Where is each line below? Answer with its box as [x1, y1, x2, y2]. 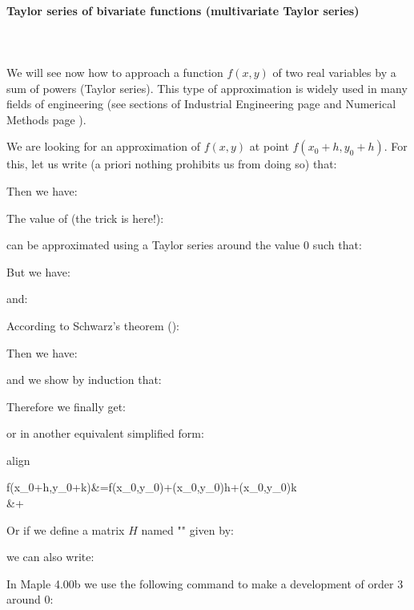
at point [249, 138, 289, 155]
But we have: [6, 263, 70, 280]
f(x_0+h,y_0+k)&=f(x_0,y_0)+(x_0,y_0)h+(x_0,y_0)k [6, 479, 297, 495]
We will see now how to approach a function [6, 63, 223, 80]
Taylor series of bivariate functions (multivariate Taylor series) [6, 2, 360, 18]
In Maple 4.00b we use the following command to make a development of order [6, 575, 394, 592]
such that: [312, 236, 362, 253]
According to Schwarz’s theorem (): [6, 317, 180, 333]
